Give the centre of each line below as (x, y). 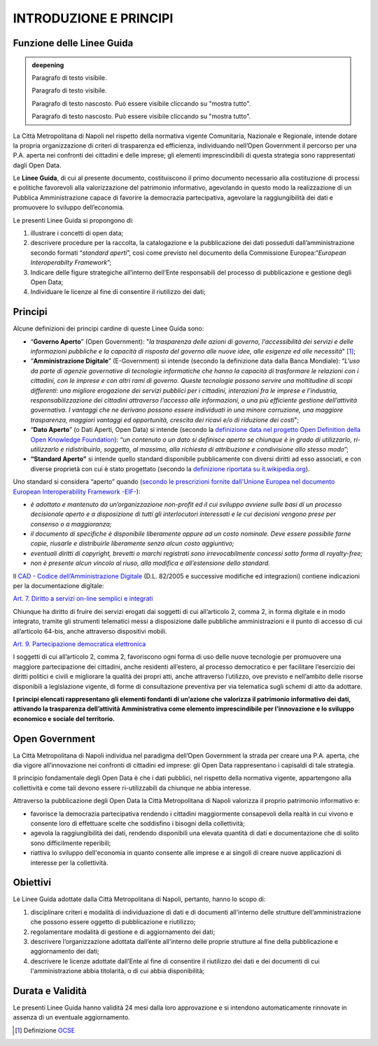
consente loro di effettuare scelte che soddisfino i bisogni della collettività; (138, 823)
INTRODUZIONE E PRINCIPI (93, 18)
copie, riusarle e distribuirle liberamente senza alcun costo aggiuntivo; (132, 543)
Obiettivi (32, 883)
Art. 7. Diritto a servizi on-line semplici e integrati (83, 599)
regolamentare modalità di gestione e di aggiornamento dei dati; (123, 932)
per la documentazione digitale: (58, 586)
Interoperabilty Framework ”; (71, 263)
